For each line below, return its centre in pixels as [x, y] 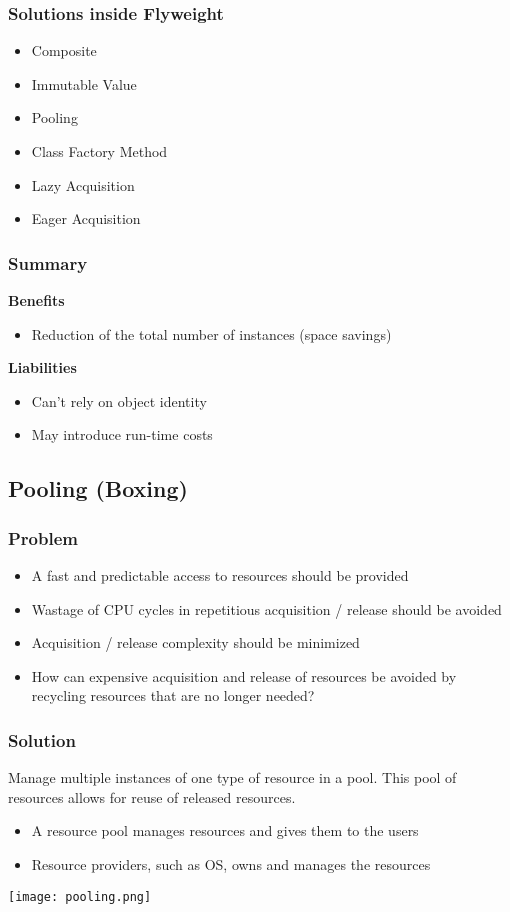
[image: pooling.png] [80, 896]
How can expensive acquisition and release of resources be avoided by [244, 675]
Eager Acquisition [86, 218]
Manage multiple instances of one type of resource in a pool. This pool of [232, 777]
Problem [43, 537]
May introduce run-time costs [122, 434]
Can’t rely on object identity [119, 400]
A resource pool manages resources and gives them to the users [225, 830]
